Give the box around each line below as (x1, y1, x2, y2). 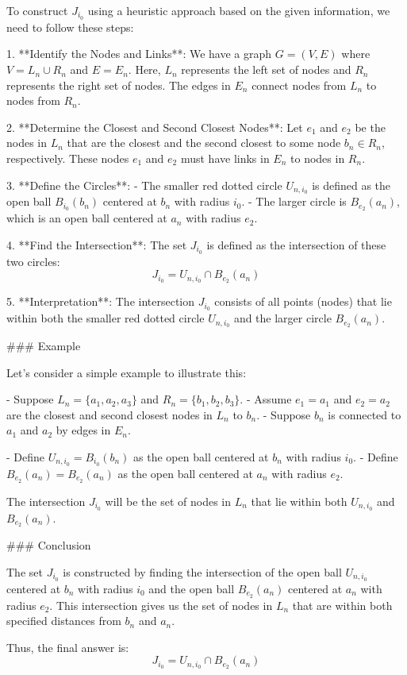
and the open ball (148, 580, 235, 596)
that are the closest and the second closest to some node (67, 134, 341, 151)
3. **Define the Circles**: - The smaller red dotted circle (6, 176, 282, 193)
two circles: (6, 253, 60, 269)
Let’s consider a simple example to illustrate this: (6, 364, 247, 380)
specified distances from (6, 612, 121, 629)
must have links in (180, 150, 270, 167)
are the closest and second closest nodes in (6, 406, 213, 422)
